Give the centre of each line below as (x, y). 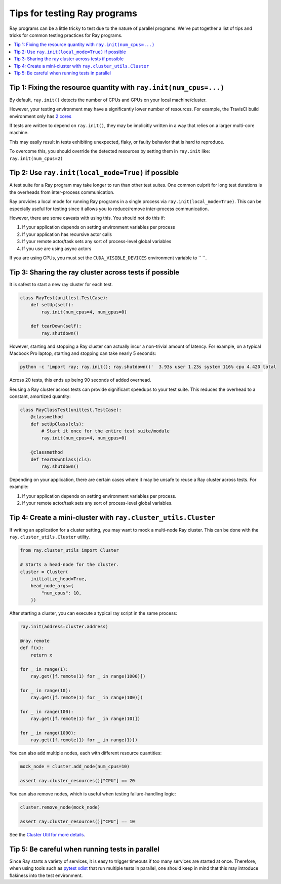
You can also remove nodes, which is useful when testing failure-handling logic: (93, 794)
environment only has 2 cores (41, 116)
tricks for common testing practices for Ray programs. (66, 35)
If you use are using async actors (57, 249)
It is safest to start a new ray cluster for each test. (61, 284)
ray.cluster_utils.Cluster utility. (50, 537)
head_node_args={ (52, 586)
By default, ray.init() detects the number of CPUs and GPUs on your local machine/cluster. (108, 100)
